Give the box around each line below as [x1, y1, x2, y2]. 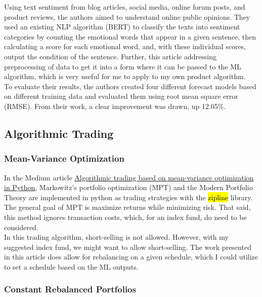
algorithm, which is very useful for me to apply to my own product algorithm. [4, 71, 246, 82]
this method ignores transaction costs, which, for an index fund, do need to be [4, 211, 247, 222]
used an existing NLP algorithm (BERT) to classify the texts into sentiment [4, 21, 240, 32]
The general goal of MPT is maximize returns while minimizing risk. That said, [4, 202, 251, 212]
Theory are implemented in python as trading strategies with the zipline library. [4, 192, 253, 202]
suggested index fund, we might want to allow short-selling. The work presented [4, 241, 251, 252]
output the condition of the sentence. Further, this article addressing [4, 51, 216, 61]
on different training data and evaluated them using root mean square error [4, 91, 238, 101]
